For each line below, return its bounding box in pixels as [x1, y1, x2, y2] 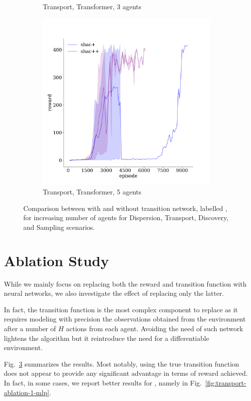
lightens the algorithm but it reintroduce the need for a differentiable [4, 333, 209, 343]
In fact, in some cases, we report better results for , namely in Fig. [4, 378, 202, 388]
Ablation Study [4, 250, 109, 270]
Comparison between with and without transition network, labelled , [23, 203, 227, 213]
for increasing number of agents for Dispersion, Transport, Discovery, [23, 212, 229, 223]
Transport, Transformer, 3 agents [43, 1, 142, 11]
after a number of [4, 323, 56, 334]
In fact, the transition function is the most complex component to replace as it [4, 304, 238, 314]
